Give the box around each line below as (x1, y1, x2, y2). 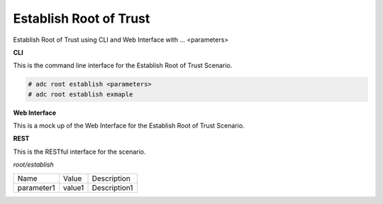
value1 (62, 183, 84, 193)
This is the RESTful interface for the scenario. (13, 147, 146, 156)
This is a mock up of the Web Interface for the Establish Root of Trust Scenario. (13, 121, 245, 130)
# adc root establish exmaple (28, 90, 133, 98)
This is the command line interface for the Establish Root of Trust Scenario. (13, 61, 233, 70)
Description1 (91, 183, 133, 193)
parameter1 (17, 183, 55, 193)
